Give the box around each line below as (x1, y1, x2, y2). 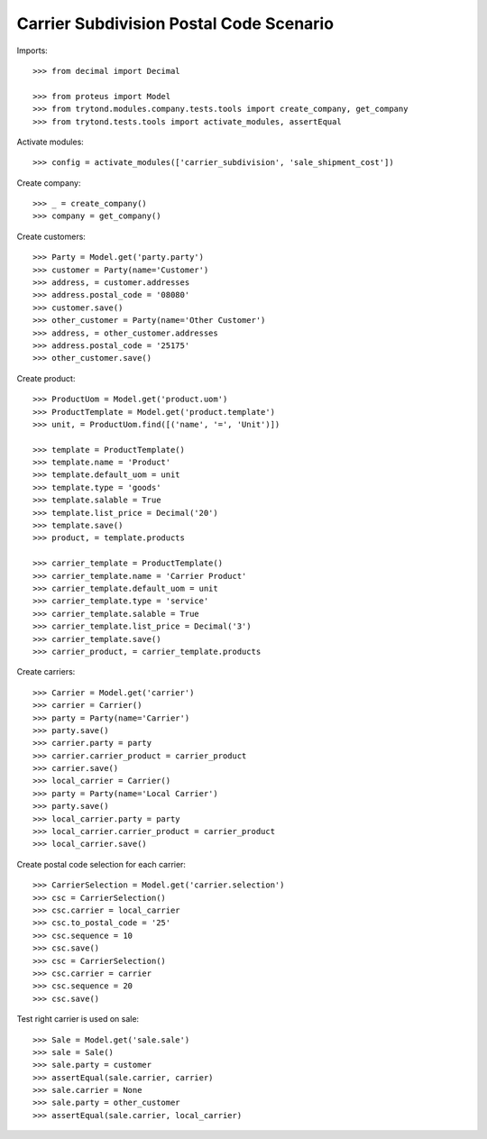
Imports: (16, 45, 49, 56)
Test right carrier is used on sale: (16, 1014, 140, 1024)
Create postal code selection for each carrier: (16, 859, 187, 869)
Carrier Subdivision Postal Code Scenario (16, 14, 334, 33)
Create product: (16, 372, 76, 383)
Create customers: (16, 231, 86, 242)
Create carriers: (16, 666, 76, 677)
